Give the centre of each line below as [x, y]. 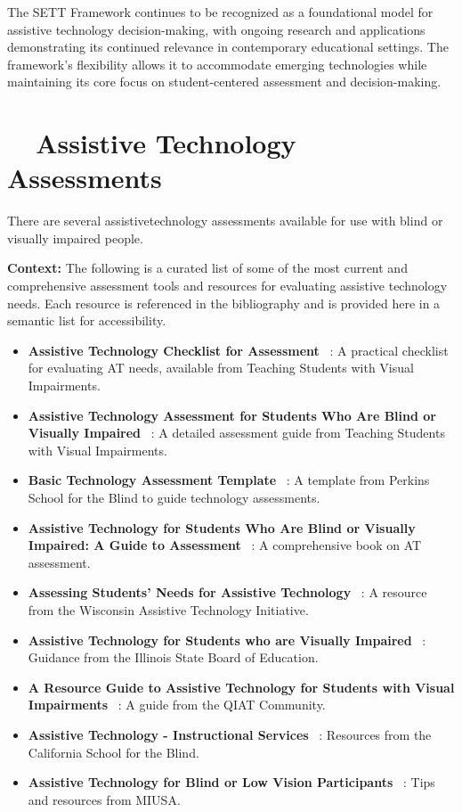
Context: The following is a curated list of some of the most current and [207, 268]
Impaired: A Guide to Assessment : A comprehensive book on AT [225, 545]
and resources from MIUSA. [104, 799]
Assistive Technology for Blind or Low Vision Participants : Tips [231, 782]
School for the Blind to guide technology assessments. [174, 497]
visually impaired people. [75, 238]
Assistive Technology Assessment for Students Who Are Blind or [232, 415]
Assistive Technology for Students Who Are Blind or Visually [222, 527]
